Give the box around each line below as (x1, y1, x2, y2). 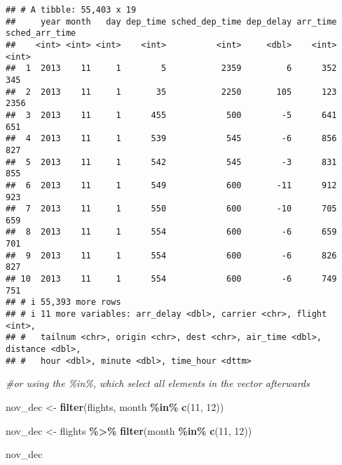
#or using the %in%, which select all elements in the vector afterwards (6, 376, 310, 391)
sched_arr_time (6, 28, 76, 39)
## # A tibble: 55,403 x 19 (6, 5, 137, 15)
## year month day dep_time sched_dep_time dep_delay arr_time (6, 16, 337, 27)
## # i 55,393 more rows (6, 297, 121, 308)
